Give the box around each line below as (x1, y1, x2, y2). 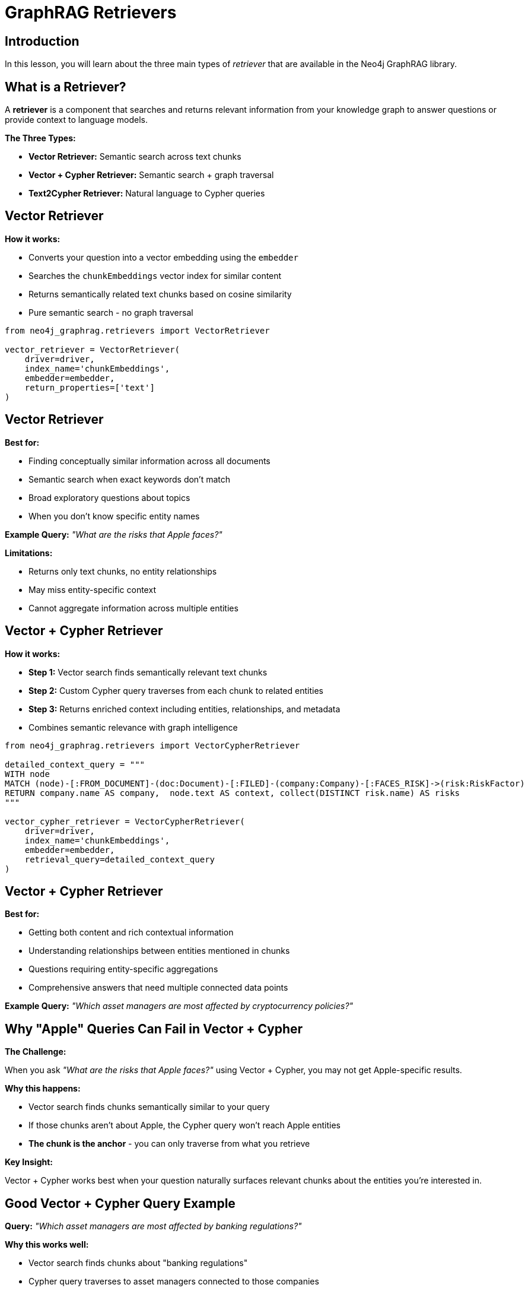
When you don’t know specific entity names (28, 510, 200, 521)
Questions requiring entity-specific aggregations (28, 964, 218, 975)
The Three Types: (5, 133, 76, 144)
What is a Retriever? (5, 79, 126, 94)
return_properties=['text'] (24, 382, 155, 392)
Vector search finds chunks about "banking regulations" (28, 1258, 248, 1268)
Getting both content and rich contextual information (28, 927, 234, 938)
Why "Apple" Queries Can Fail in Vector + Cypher (5, 1021, 303, 1036)
